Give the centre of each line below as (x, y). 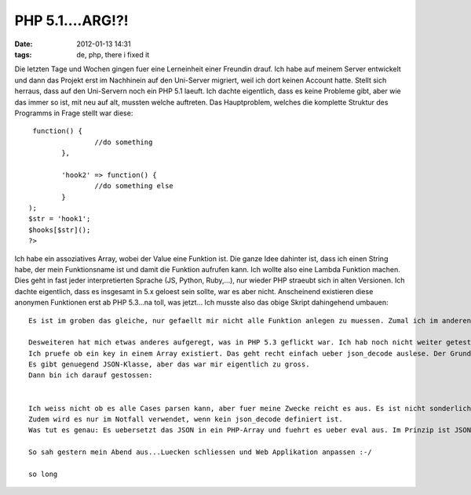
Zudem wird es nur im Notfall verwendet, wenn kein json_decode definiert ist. (186, 419)
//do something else (134, 186)
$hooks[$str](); (60, 230)
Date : (24, 44)
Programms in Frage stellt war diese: (74, 113)
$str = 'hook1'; (60, 219)
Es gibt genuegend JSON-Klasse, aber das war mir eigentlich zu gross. (169, 364)
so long (43, 474)
